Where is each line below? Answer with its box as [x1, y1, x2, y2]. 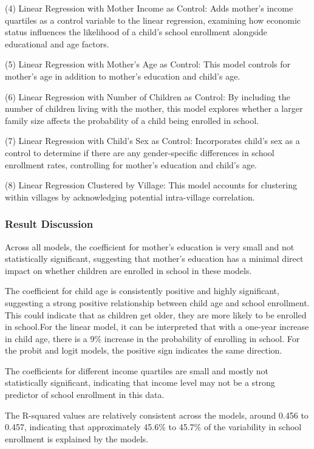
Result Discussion [5, 216, 94, 231]
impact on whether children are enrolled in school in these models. [5, 264, 252, 276]
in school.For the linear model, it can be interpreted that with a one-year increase [5, 320, 309, 333]
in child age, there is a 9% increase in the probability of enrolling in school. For [5, 332, 300, 344]
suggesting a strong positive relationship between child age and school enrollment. [5, 296, 310, 309]
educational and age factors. [5, 37, 109, 50]
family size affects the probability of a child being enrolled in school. [5, 114, 259, 126]
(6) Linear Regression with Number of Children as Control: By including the [5, 90, 290, 103]
